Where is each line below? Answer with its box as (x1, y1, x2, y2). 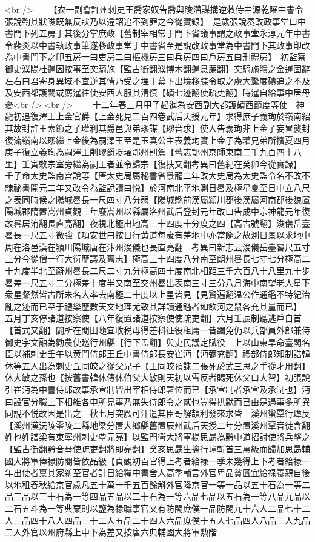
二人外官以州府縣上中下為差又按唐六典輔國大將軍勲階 (5, 526, 217, 538)
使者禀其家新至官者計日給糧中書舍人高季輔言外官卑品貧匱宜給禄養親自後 (21, 466, 310, 479)
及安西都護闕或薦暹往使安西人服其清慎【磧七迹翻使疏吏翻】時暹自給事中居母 (5, 86, 310, 99)
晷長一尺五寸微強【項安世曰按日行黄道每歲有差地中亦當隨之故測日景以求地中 (5, 229, 310, 241)
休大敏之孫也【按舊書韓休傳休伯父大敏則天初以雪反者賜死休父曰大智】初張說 (5, 371, 310, 384)
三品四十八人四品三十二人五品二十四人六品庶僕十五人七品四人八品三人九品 (13, 514, 310, 526)
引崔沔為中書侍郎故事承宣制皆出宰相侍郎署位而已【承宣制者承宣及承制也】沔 (5, 383, 310, 395)
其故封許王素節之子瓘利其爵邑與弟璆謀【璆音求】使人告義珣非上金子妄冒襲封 (5, 121, 310, 134)
